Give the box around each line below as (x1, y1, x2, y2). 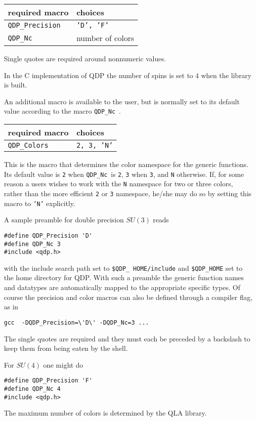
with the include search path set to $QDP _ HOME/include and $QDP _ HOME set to (4, 262, 243, 273)
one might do (43, 359, 83, 370)
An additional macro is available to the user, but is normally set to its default (4, 96, 240, 106)
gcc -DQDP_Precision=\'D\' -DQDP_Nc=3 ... (4, 319, 149, 326)
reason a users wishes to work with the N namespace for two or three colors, (4, 178, 233, 189)
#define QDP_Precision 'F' (4, 377, 92, 384)
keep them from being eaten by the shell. (4, 343, 128, 353)
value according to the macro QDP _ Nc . (4, 106, 121, 116)
